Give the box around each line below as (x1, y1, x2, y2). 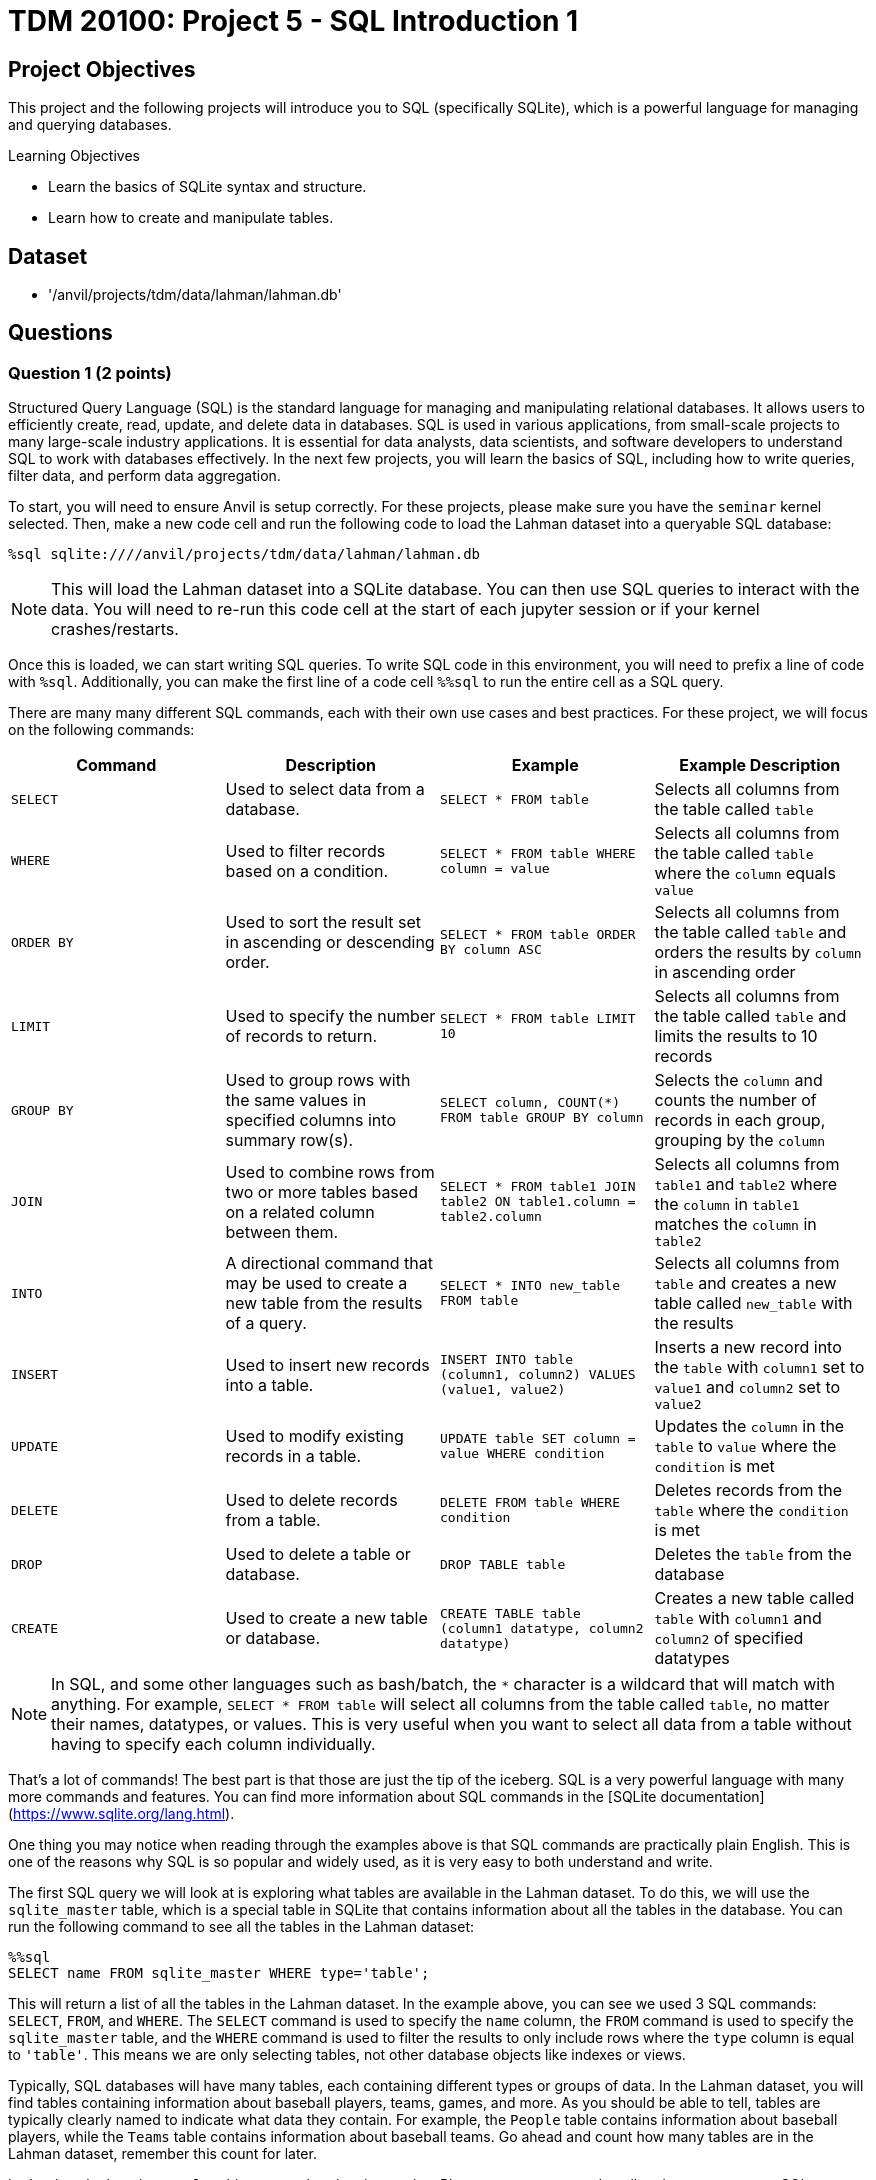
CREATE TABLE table (440, 1605, 581, 1621)
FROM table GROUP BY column (440, 1110, 644, 1126)
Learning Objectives (8, 147, 140, 165)
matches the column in (654, 1214, 817, 1235)
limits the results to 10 (654, 1026, 818, 1047)
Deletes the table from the (654, 1544, 852, 1565)
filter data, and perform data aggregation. (8, 467, 281, 485)
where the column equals (654, 863, 836, 884)
